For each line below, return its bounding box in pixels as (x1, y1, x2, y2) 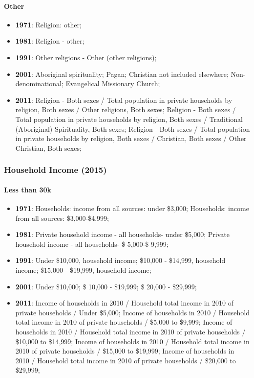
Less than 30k (4, 184, 52, 194)
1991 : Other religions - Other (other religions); (15, 52, 157, 62)
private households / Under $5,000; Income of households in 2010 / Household (15, 307, 250, 317)
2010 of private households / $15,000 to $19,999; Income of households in (15, 346, 234, 356)
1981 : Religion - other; (15, 36, 85, 46)
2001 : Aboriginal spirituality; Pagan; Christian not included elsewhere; (15, 69, 229, 79)
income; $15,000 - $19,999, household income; (15, 264, 151, 275)
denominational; (15, 78, 63, 89)
